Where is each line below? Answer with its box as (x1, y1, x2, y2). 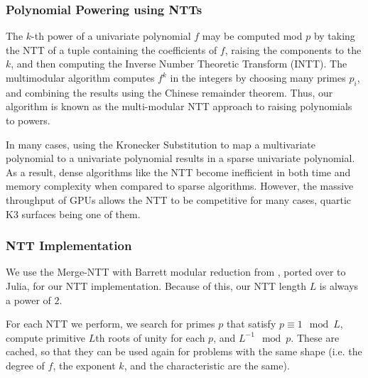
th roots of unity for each (95, 330, 205, 345)
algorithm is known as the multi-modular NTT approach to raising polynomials (6, 99, 352, 114)
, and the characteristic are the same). (124, 357, 290, 372)
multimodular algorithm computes (6, 70, 155, 85)
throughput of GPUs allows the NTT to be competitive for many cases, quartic (6, 192, 352, 207)
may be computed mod (202, 28, 303, 43)
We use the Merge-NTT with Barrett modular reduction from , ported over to (6, 264, 346, 279)
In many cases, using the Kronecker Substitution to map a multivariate (6, 136, 315, 151)
